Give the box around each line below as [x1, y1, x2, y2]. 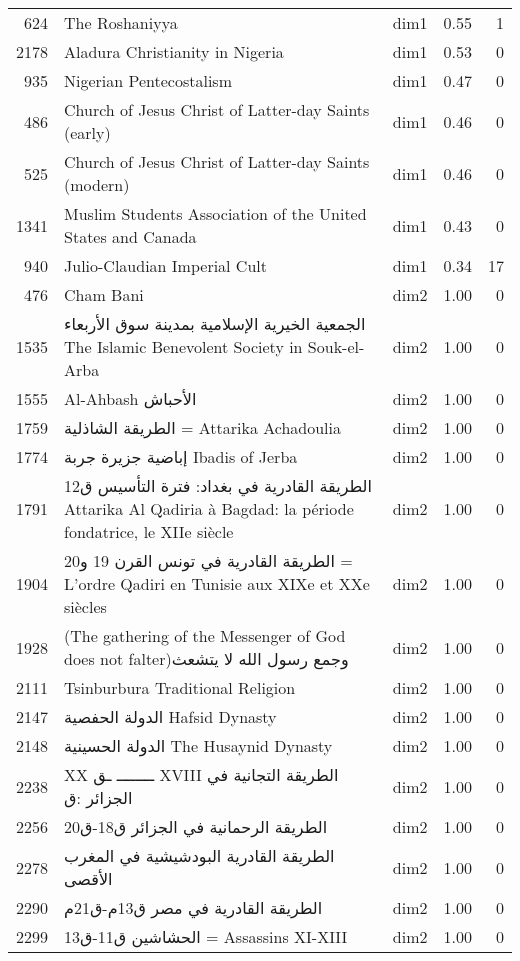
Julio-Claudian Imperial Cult [64, 254, 267, 277]
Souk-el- [307, 335, 365, 358]
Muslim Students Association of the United [64, 202, 367, 225]
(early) [64, 121, 111, 144]
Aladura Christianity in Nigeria [64, 40, 284, 63]
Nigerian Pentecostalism [64, 69, 233, 92]
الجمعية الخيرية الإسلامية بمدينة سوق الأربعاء [64, 312, 366, 335]
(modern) [64, 173, 130, 196]
